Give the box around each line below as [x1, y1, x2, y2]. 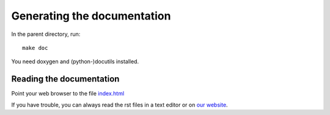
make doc [22, 44, 48, 51]
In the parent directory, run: [11, 30, 81, 38]
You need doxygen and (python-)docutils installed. [11, 58, 139, 65]
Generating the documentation [11, 9, 171, 23]
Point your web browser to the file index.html [11, 90, 125, 97]
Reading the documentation [11, 74, 120, 85]
